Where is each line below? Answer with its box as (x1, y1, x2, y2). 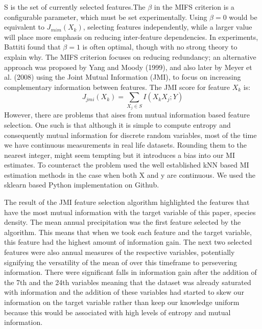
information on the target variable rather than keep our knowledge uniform (4, 297, 240, 307)
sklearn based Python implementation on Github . (4, 179, 159, 190)
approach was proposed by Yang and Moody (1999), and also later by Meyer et (4, 61, 252, 72)
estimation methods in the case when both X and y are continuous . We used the (4, 169, 255, 180)
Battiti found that (4, 41, 61, 52)
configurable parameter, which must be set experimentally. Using (4, 11, 207, 22)
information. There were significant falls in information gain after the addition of (4, 267, 257, 277)
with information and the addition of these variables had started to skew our (4, 287, 244, 297)
